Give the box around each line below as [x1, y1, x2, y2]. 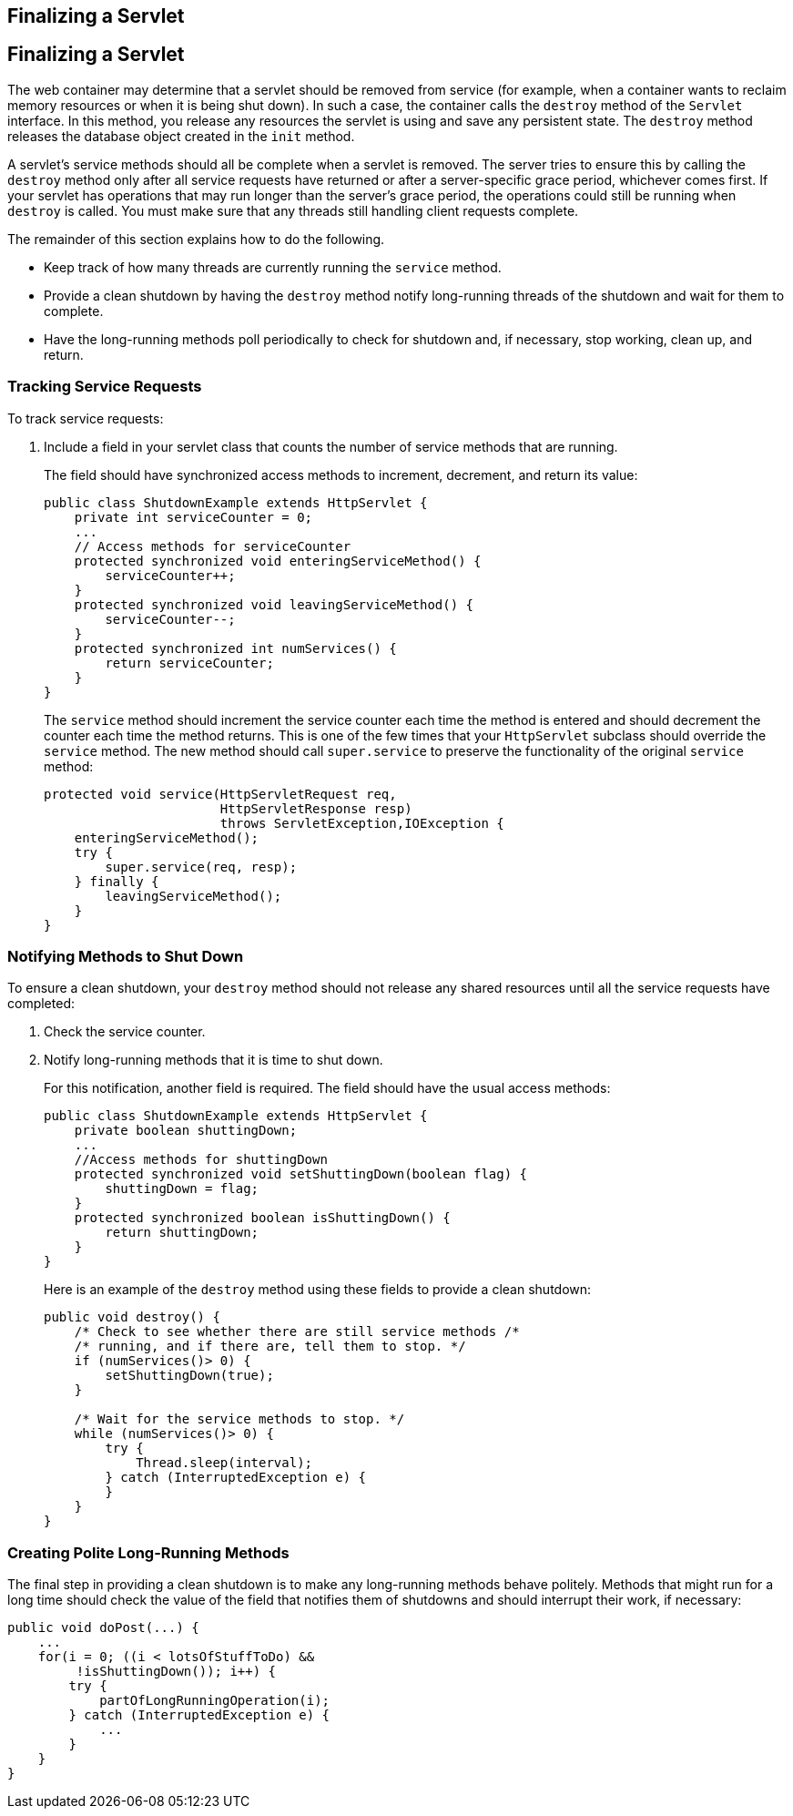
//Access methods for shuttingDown [74, 1152, 328, 1168]
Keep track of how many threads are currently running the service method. [44, 259, 502, 275]
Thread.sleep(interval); [136, 1455, 313, 1471]
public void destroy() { [44, 1310, 220, 1325]
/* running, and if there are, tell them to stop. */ [74, 1339, 466, 1354]
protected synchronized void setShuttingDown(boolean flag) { [74, 1167, 528, 1182]
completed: [7, 995, 75, 1012]
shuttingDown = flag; [105, 1181, 259, 1197]
